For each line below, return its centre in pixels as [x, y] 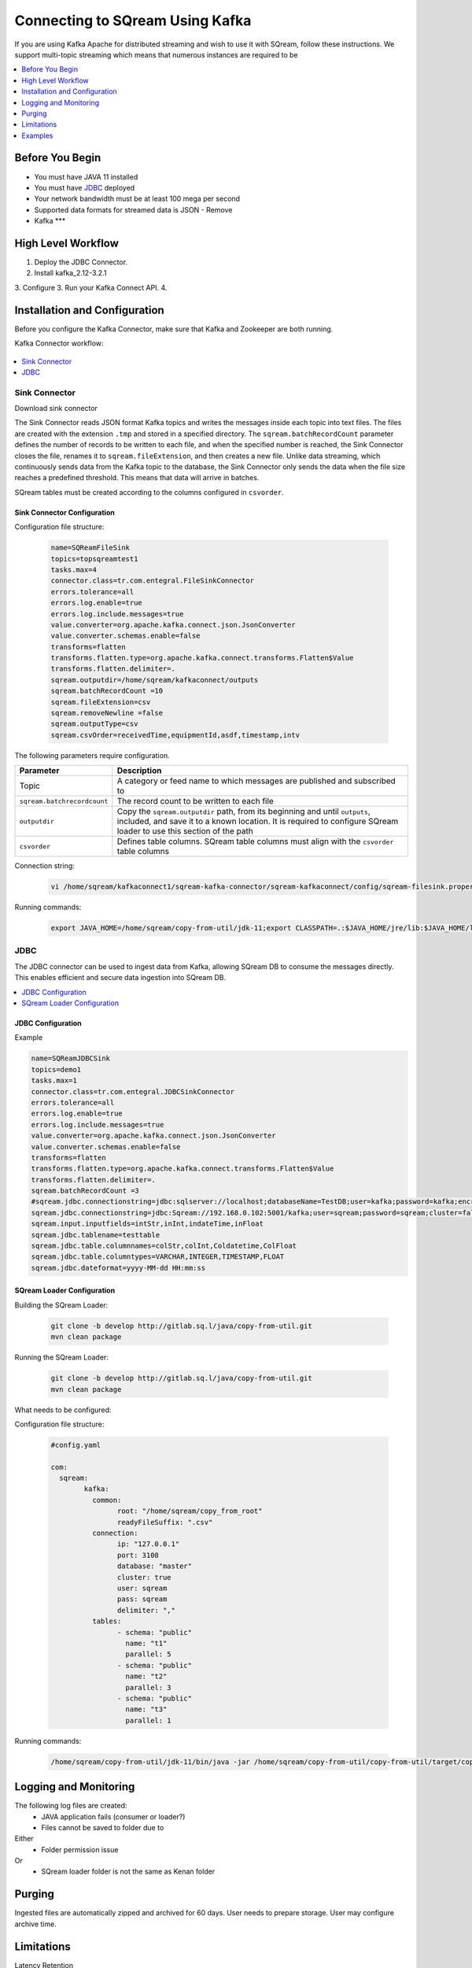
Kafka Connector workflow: [59, 343]
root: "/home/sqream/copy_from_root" [190, 1511]
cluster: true [144, 1577]
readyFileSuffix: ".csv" [165, 1522]
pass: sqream [142, 1599]
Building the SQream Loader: [61, 1305]
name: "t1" [146, 1643]
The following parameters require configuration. [92, 755]
